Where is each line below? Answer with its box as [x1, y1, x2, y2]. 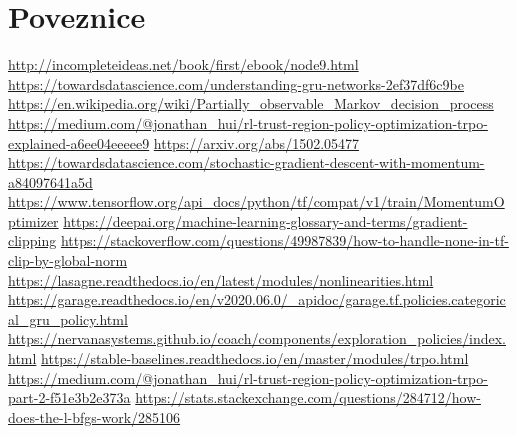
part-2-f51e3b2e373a [8, 387, 131, 408]
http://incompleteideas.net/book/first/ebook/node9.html [8, 54, 359, 75]
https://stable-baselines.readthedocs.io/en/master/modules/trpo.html [41, 348, 469, 369]
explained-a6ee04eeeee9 [8, 132, 150, 153]
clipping [8, 230, 57, 251]
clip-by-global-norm [8, 250, 128, 271]
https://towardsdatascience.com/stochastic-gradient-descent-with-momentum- [8, 152, 485, 173]
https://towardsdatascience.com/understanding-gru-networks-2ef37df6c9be [8, 73, 464, 94]
